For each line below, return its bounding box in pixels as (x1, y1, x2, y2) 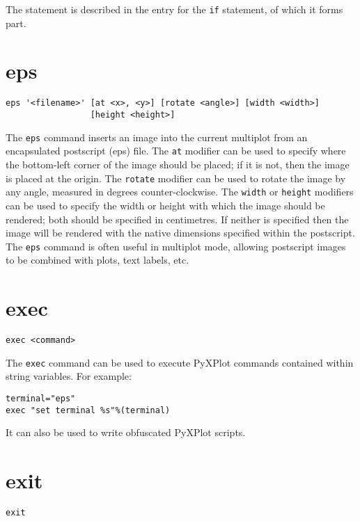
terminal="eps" (6, 393, 76, 403)
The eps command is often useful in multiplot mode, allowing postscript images (6, 239, 346, 253)
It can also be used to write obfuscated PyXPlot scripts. (6, 425, 246, 440)
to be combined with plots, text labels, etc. (6, 253, 189, 267)
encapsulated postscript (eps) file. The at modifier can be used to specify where (6, 143, 346, 158)
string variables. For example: (6, 369, 132, 383)
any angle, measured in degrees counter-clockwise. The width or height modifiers (6, 184, 354, 199)
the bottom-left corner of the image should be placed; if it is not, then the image (6, 157, 350, 171)
